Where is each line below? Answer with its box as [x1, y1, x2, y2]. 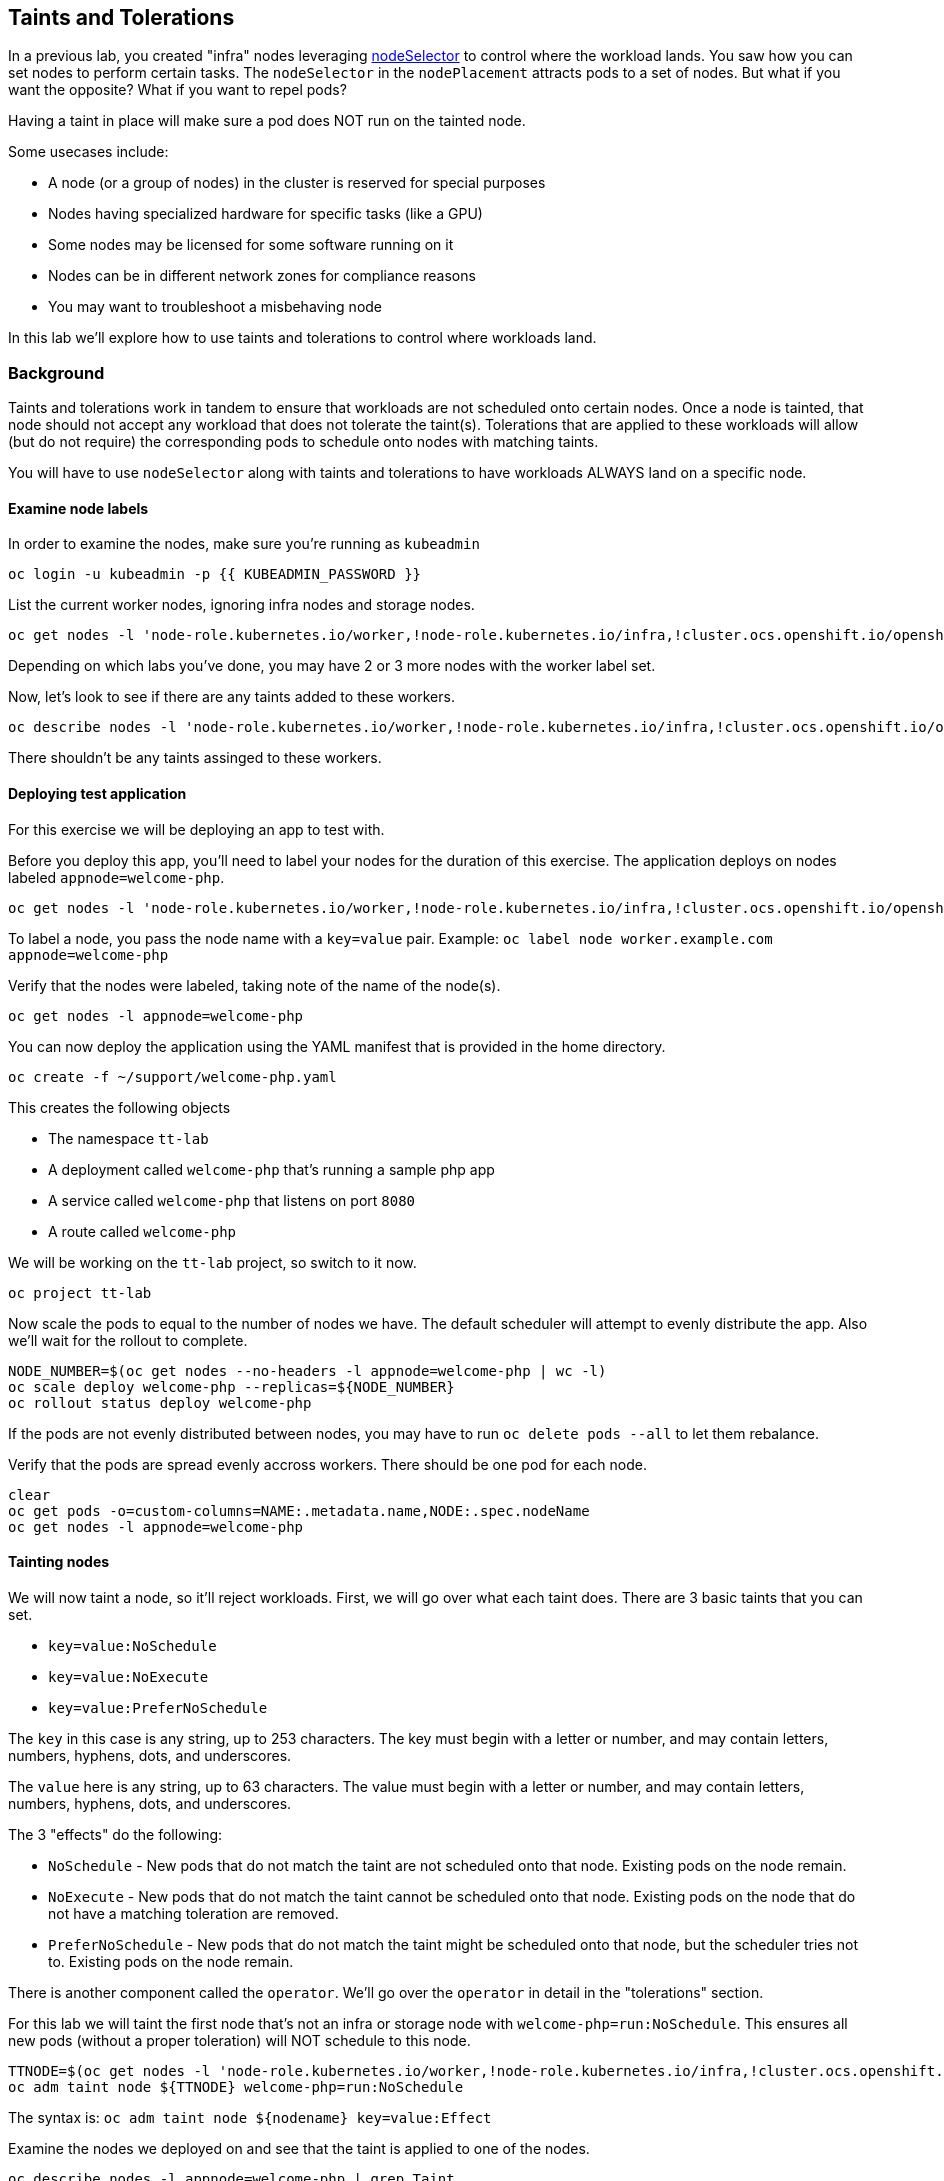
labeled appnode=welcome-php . [8, 868, 225, 886]
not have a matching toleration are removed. [48, 1904, 339, 1922]
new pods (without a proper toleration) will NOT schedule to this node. [8, 2031, 471, 2049]
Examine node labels [8, 499, 149, 517]
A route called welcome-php [48, 1222, 237, 1240]
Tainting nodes [8, 1553, 110, 1571]
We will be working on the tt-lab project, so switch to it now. [8, 1253, 417, 1271]
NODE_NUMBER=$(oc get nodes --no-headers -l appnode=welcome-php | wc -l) [8, 1362, 607, 1379]
